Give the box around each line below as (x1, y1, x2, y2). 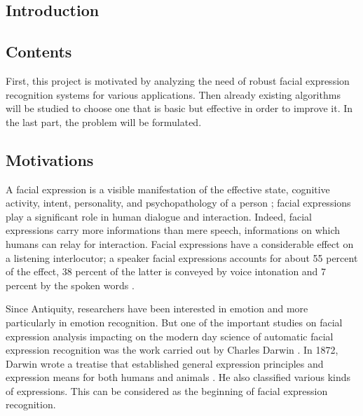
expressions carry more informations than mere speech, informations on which (6, 223, 341, 237)
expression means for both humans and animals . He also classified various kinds (6, 370, 351, 384)
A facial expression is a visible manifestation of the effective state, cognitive (6, 181, 330, 196)
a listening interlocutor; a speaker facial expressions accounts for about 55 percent (6, 250, 358, 265)
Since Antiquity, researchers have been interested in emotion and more (6, 301, 308, 316)
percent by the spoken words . (6, 277, 135, 292)
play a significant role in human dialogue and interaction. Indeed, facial (6, 209, 312, 223)
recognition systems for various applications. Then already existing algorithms (6, 87, 341, 102)
